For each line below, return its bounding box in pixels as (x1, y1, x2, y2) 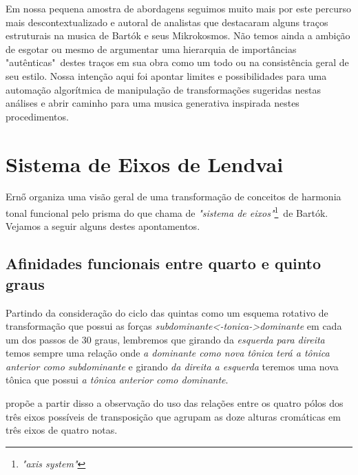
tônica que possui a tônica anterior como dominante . (6, 372, 229, 387)
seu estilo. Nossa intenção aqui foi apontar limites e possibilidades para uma (6, 68, 327, 83)
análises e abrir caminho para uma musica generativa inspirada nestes (6, 96, 299, 110)
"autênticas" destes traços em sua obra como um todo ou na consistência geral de (6, 55, 349, 70)
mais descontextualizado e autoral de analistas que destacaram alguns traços (6, 14, 328, 29)
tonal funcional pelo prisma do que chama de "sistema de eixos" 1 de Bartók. (6, 204, 328, 220)
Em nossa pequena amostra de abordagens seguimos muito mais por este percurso (6, 1, 351, 15)
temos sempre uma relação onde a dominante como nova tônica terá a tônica (6, 346, 330, 360)
